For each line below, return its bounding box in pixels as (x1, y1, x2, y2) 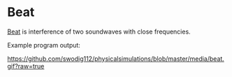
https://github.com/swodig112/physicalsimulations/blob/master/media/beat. (7, 54, 225, 63)
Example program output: (7, 41, 80, 49)
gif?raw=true (7, 62, 45, 70)
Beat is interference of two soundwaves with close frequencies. (7, 27, 191, 36)
